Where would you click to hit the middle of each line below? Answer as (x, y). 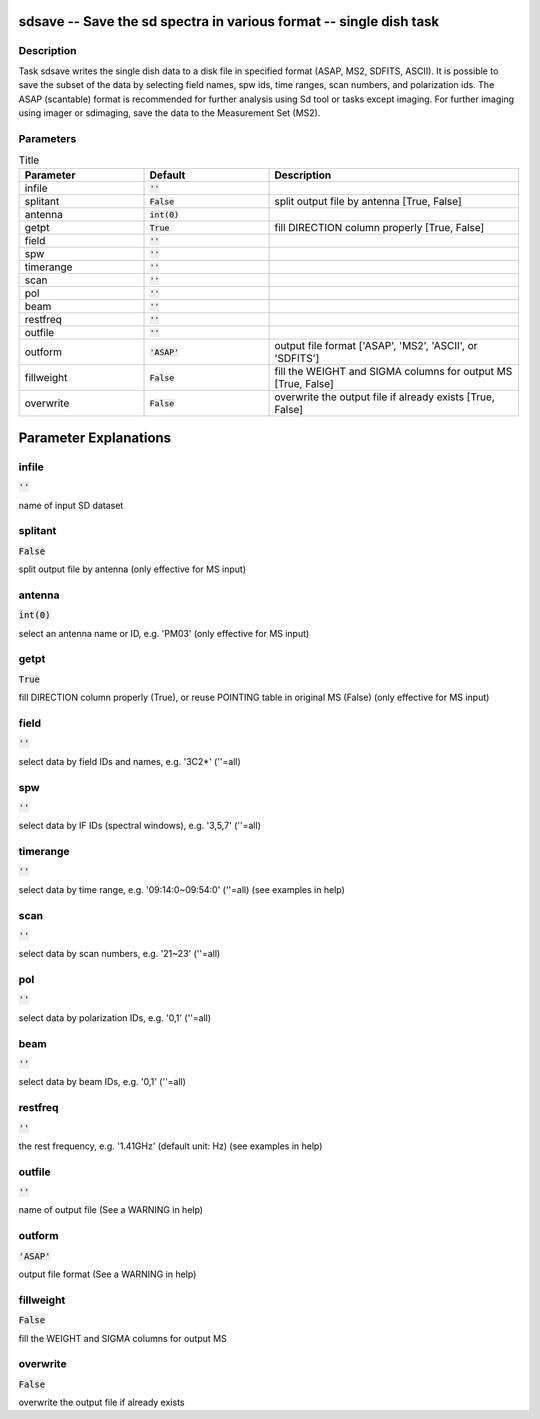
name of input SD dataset (71, 505)
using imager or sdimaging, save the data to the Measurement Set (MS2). (169, 112)
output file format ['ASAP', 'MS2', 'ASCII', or (376, 346)
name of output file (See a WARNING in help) (111, 1210)
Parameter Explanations (95, 437)
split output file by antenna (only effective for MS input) (132, 569)
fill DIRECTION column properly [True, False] (379, 228)
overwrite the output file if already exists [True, (384, 397)
